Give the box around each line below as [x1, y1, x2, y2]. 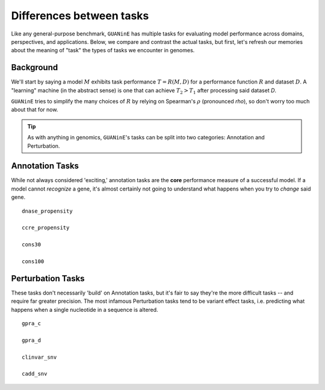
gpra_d [22, 337, 42, 344]
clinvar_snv [22, 353, 57, 361]
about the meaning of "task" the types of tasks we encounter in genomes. [11, 47, 195, 54]
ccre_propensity [22, 224, 70, 231]
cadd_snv [22, 370, 48, 377]
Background [11, 62, 58, 73]
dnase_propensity [22, 207, 73, 215]
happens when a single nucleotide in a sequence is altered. [11, 306, 159, 313]
